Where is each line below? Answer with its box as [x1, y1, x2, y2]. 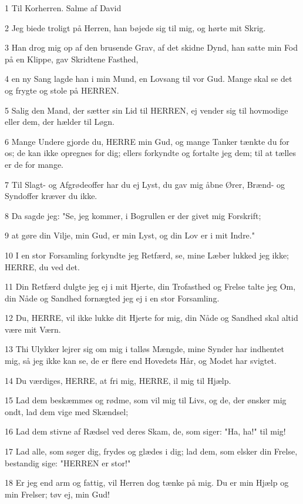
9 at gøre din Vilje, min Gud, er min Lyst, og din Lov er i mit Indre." [5, 229, 255, 241]
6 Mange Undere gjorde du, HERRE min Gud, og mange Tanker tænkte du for [5, 135, 289, 147]
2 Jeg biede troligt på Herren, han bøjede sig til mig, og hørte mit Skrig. [5, 21, 266, 34]
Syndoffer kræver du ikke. [5, 190, 97, 202]
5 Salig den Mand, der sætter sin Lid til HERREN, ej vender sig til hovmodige [5, 104, 288, 116]
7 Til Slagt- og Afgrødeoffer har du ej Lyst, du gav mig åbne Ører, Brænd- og [5, 178, 285, 190]
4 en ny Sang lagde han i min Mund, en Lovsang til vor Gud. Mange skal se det [5, 72, 292, 85]
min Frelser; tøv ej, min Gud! [5, 488, 110, 500]
